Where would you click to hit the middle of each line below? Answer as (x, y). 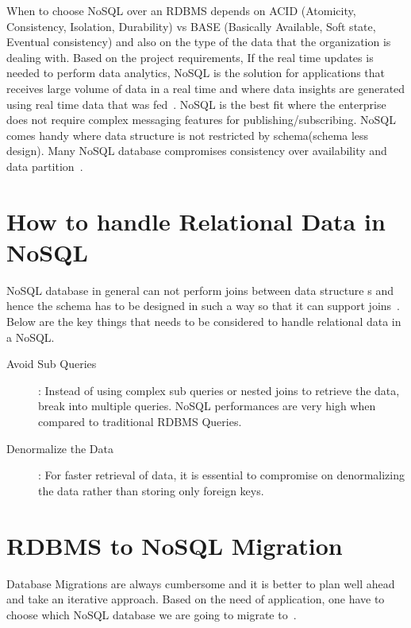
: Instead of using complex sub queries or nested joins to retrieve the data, (219, 390)
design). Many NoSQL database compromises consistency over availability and (197, 151)
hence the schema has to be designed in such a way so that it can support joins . (203, 306)
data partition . (45, 166)
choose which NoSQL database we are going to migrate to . (152, 614)
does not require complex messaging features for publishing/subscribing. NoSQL (201, 120)
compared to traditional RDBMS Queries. (140, 421)
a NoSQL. (31, 337)
